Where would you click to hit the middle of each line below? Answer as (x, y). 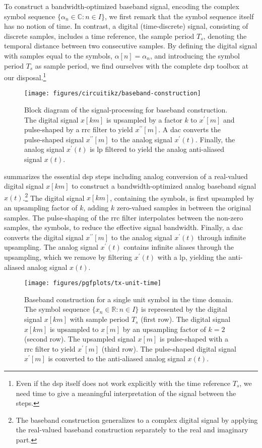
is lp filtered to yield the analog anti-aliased (157, 149)
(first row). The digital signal (186, 319)
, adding (96, 208)
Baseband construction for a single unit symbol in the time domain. (129, 299)
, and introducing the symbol (195, 55)
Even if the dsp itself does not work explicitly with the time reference (123, 383)
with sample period (100, 319)
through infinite (222, 237)
